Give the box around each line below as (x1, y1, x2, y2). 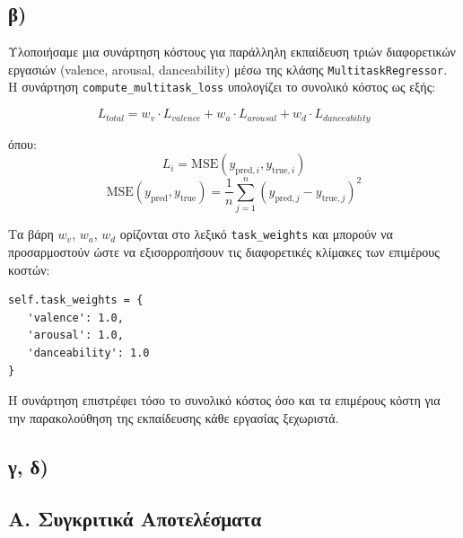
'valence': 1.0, (27, 311, 124, 324)
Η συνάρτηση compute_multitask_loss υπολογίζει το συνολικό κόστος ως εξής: (8, 77, 436, 96)
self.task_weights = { (8, 294, 144, 307)
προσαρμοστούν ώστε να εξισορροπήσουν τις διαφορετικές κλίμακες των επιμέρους (8, 242, 440, 260)
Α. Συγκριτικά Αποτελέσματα (8, 505, 262, 533)
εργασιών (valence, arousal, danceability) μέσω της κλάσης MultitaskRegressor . (8, 59, 448, 78)
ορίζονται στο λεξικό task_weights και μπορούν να (119, 225, 393, 243)
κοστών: (8, 260, 50, 278)
